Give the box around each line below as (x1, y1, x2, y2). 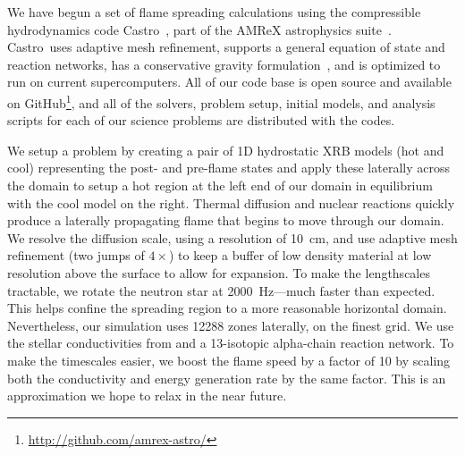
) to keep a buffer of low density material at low (168, 246, 432, 265)
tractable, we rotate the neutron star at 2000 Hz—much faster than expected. (7, 281, 435, 299)
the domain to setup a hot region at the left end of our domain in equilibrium (7, 176, 433, 194)
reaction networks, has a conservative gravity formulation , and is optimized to (7, 55, 441, 73)
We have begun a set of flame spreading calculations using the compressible (7, 3, 421, 21)
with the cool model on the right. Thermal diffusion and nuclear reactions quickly (7, 193, 455, 212)
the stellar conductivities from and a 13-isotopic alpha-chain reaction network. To (7, 333, 454, 352)
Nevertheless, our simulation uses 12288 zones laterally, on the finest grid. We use (7, 316, 454, 334)
